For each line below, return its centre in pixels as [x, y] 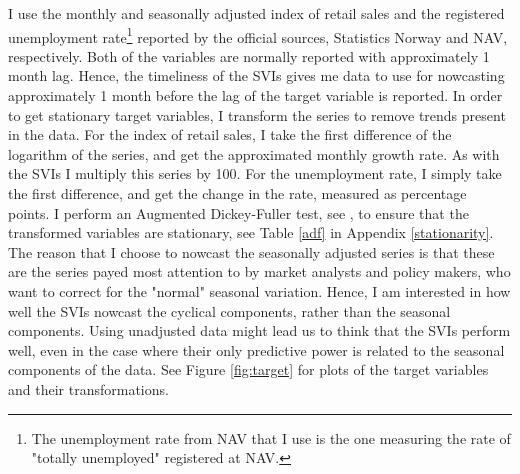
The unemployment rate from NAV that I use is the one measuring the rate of [271, 437]
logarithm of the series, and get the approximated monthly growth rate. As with [254, 153]
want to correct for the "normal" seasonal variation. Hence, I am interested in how [259, 290]
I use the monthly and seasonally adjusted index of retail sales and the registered [256, 13]
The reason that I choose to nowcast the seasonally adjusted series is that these [251, 251]
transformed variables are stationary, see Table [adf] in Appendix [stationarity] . [251, 232]
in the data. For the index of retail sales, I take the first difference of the [230, 134]
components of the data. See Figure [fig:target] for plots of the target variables [248, 369]
